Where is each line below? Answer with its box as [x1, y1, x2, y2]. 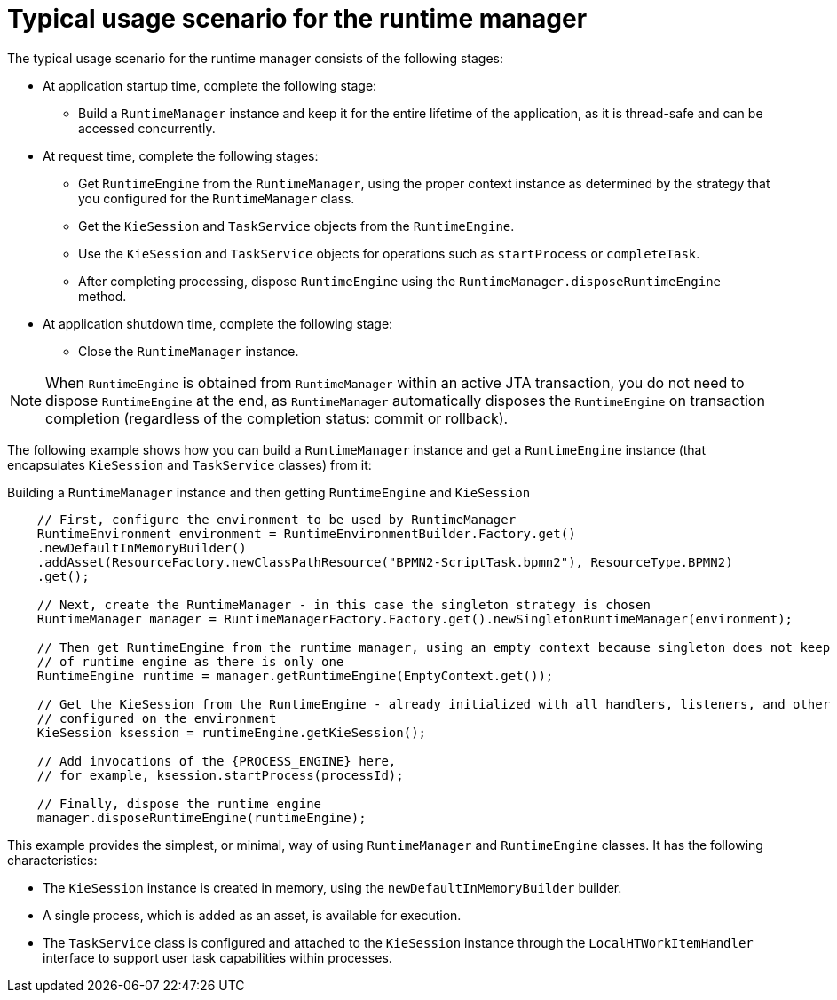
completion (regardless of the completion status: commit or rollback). [45, 409, 509, 427]
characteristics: [7, 852, 98, 868]
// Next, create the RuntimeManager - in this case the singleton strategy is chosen [36, 597, 651, 612]
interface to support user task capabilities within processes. [43, 949, 392, 965]
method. [78, 288, 127, 304]
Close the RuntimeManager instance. [78, 343, 299, 359]
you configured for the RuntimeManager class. [78, 190, 355, 206]
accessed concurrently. [78, 120, 216, 136]
